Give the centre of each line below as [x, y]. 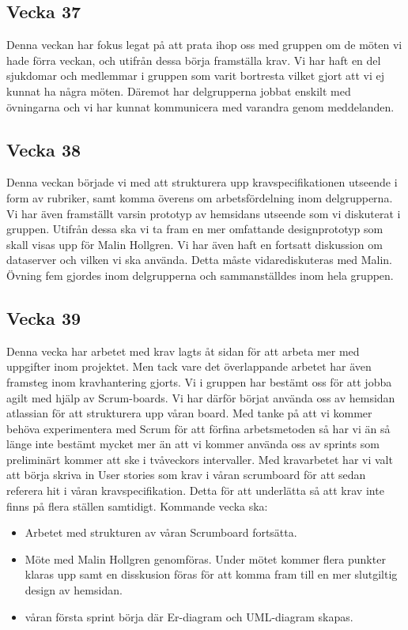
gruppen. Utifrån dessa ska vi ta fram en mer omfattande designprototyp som [195, 229]
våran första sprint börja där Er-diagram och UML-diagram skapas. [189, 616]
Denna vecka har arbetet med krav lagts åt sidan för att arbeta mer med [183, 351]
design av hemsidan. [74, 590]
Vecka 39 [44, 317]
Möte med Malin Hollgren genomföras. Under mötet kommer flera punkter [205, 558]
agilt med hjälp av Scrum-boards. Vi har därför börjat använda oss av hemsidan [201, 397]
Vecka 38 [44, 149]
